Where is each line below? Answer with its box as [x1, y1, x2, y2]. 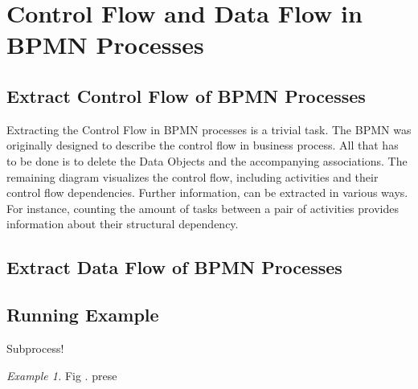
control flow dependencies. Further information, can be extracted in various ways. [6, 184, 408, 201]
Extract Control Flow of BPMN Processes [6, 83, 366, 108]
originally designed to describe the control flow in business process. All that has [6, 137, 399, 154]
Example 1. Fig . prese [6, 366, 117, 383]
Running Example [6, 302, 159, 327]
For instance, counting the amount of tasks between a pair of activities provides [6, 199, 399, 216]
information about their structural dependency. [6, 215, 239, 232]
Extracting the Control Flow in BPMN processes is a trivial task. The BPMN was [6, 121, 412, 137]
